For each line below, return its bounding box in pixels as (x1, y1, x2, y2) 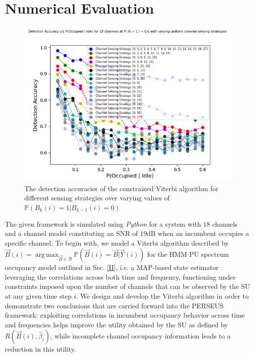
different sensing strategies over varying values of (24, 193, 170, 203)
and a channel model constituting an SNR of (5, 228, 138, 238)
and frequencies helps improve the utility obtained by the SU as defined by (5, 319, 228, 329)
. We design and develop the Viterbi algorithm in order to (76, 291, 249, 301)
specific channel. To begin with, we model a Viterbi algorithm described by (5, 237, 229, 248)
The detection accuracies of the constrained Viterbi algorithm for (24, 183, 218, 193)
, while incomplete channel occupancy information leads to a (50, 331, 231, 341)
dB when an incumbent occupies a (146, 228, 249, 238)
